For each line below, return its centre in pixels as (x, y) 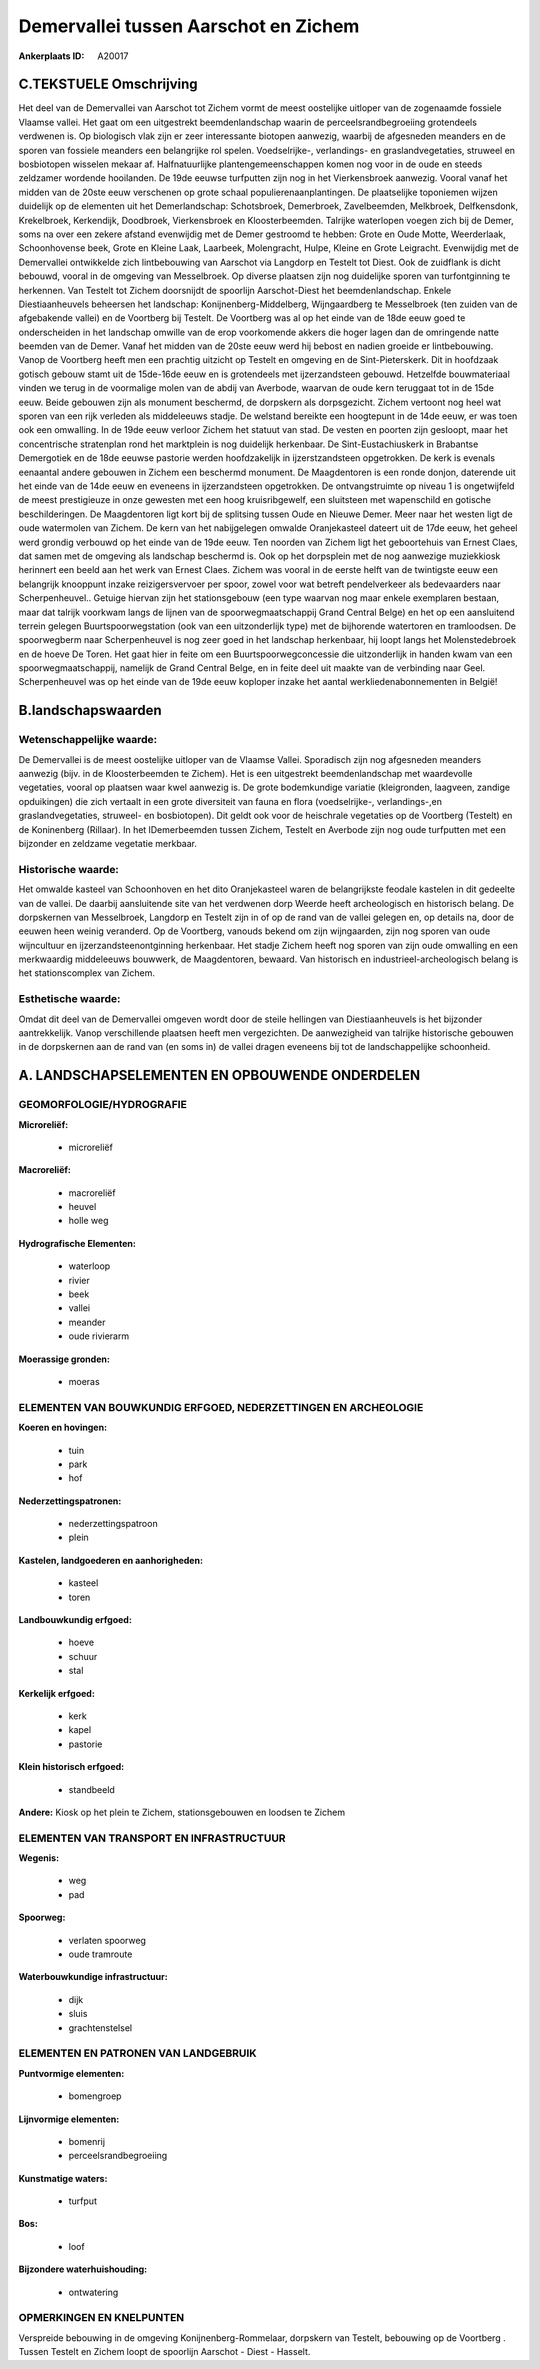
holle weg (88, 1221)
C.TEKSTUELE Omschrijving (108, 84)
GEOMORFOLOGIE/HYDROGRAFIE (102, 1105)
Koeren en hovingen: (63, 1427)
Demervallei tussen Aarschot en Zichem (189, 26)
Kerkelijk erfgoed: (56, 1693)
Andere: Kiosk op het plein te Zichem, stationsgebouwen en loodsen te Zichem (181, 1812)
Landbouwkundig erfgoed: (75, 1620)
